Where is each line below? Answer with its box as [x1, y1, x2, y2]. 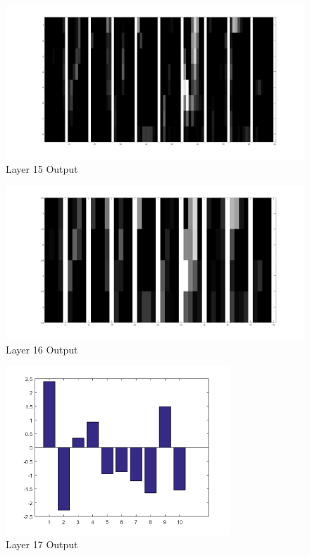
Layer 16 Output [6, 342, 78, 356]
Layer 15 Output [6, 161, 78, 176]
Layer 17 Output [6, 537, 78, 552]
